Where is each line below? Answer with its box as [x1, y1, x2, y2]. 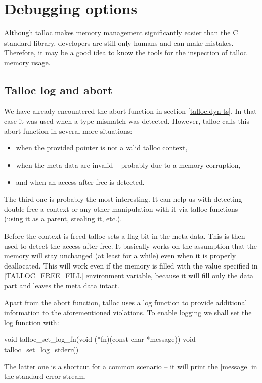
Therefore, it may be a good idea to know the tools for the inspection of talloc [4, 47, 247, 58]
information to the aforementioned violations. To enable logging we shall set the [4, 307, 252, 318]
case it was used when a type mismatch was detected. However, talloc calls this [4, 116, 250, 126]
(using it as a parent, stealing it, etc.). [4, 213, 122, 224]
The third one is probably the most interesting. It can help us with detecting [4, 194, 242, 204]
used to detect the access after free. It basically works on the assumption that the [4, 240, 257, 251]
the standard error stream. [4, 371, 86, 381]
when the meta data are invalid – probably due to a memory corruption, [16, 160, 241, 170]
